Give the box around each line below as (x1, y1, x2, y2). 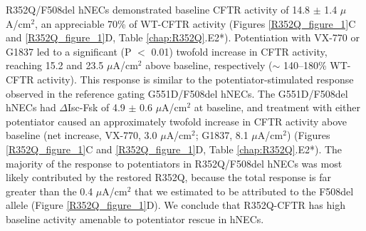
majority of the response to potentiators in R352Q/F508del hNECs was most (6, 155, 343, 170)
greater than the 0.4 (6, 183, 93, 198)
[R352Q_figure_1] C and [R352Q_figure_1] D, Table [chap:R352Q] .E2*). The (6, 141, 343, 156)
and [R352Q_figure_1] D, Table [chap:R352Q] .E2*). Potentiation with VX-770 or (6, 30, 360, 45)
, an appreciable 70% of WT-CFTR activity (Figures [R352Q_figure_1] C (35, 16, 356, 31)
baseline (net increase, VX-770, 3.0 (6, 128, 157, 143)
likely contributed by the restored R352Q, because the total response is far (6, 170, 331, 185)
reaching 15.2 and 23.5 (6, 58, 104, 73)
